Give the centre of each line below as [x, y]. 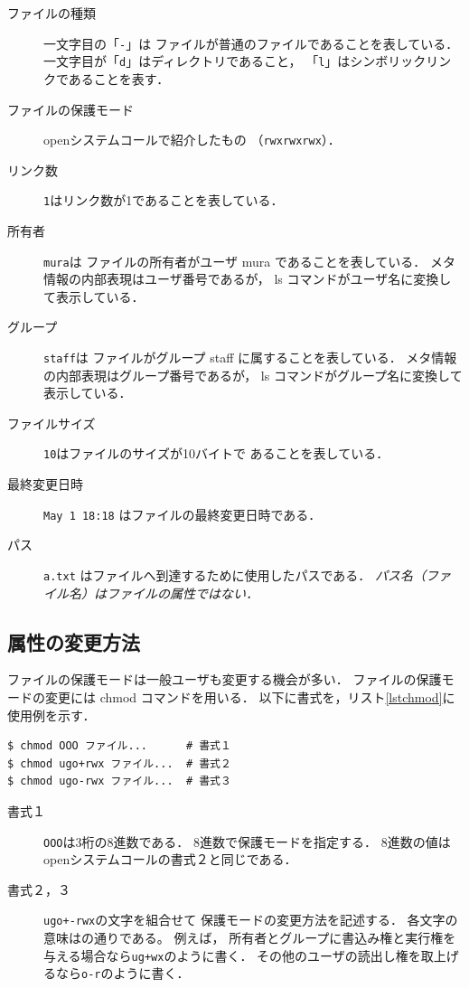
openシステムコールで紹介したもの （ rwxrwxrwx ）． [192, 140]
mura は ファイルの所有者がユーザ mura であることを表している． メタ [249, 261]
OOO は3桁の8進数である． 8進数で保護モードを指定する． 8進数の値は [247, 841]
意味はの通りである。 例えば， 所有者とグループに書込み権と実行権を [250, 938]
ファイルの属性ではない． [182, 593]
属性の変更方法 [74, 641]
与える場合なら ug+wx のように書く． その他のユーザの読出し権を [232, 955]
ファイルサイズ [52, 423]
